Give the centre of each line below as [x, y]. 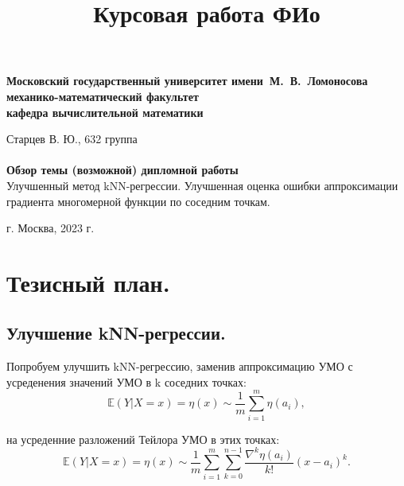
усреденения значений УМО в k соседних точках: [126, 381]
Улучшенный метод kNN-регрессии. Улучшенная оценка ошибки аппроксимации [202, 185]
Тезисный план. [88, 282]
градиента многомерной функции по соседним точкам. [138, 201]
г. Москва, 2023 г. [50, 228]
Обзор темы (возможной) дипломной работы [122, 170]
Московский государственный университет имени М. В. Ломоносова [187, 81]
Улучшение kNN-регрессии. [116, 333]
